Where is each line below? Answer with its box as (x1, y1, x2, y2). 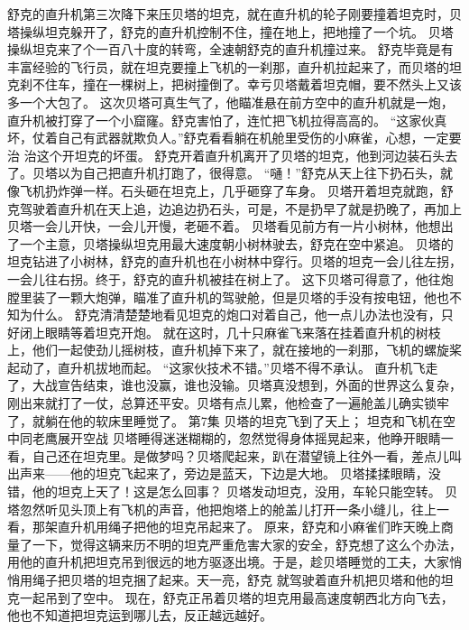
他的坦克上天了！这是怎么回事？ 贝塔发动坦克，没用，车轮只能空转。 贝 (32, 482, 458, 501)
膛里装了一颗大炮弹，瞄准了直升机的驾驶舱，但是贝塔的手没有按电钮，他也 (7, 287, 449, 306)
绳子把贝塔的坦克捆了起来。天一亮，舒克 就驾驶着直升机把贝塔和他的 (32, 570, 441, 588)
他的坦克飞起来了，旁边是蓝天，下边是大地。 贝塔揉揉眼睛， (69, 464, 428, 483)
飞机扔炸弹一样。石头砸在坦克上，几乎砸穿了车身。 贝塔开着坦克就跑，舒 (19, 181, 454, 199)
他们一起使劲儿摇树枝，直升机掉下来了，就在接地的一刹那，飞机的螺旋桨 (32, 340, 462, 359)
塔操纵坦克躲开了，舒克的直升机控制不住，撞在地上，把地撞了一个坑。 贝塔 (7, 22, 454, 41)
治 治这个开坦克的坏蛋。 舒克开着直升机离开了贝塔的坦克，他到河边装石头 (7, 145, 446, 164)
